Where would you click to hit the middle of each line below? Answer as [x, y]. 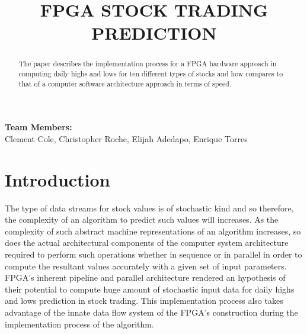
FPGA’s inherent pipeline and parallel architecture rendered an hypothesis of [145, 277]
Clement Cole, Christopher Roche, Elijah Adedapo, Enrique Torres [126, 138]
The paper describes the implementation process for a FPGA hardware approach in [148, 64]
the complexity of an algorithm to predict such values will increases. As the [142, 219]
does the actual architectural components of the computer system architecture [147, 243]
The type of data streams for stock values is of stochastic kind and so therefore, [149, 208]
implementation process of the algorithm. [79, 324]
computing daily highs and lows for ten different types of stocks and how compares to [151, 74]
